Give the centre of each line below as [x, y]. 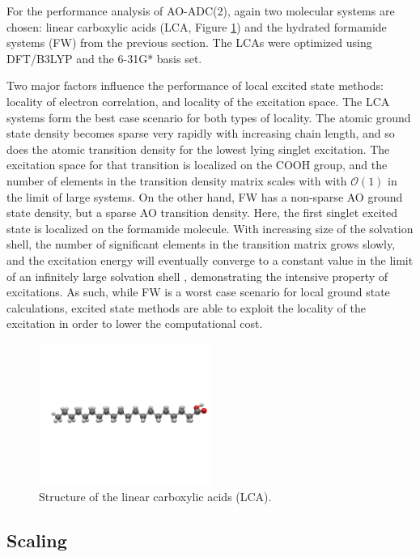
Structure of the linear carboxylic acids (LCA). [155, 496]
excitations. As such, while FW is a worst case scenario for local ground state [198, 292]
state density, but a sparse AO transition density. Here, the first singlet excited [202, 213]
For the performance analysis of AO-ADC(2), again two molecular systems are [201, 11]
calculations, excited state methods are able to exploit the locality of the [186, 307]
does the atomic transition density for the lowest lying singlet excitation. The [198, 149]
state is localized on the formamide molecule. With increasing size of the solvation [210, 228]
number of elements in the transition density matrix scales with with [177, 180]
